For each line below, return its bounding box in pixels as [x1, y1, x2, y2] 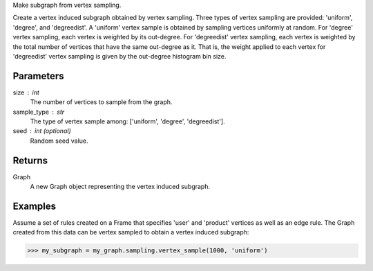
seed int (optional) [12, 127, 72, 135]
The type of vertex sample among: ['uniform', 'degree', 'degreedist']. [30, 117, 225, 126]
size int [12, 88, 39, 97]
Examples [12, 200, 57, 212]
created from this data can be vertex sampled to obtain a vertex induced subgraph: [12, 228, 249, 237]
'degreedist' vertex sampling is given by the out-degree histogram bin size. [12, 52, 227, 60]
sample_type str [12, 108, 65, 116]
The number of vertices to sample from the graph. [30, 98, 173, 106]
